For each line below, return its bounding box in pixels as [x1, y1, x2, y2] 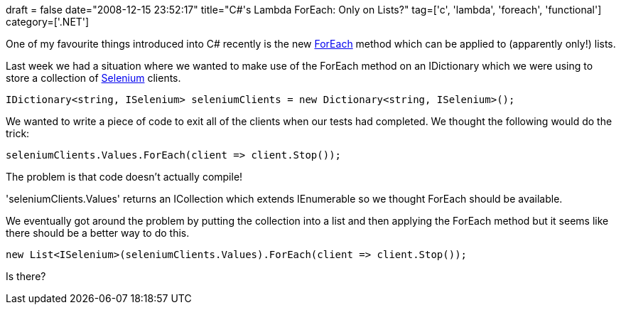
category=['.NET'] [6, 16, 90, 28]
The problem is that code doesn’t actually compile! [6, 171, 243, 183]
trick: [6, 127, 30, 139]
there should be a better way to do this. [6, 227, 190, 239]
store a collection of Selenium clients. [6, 72, 181, 84]
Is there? [6, 270, 46, 282]
